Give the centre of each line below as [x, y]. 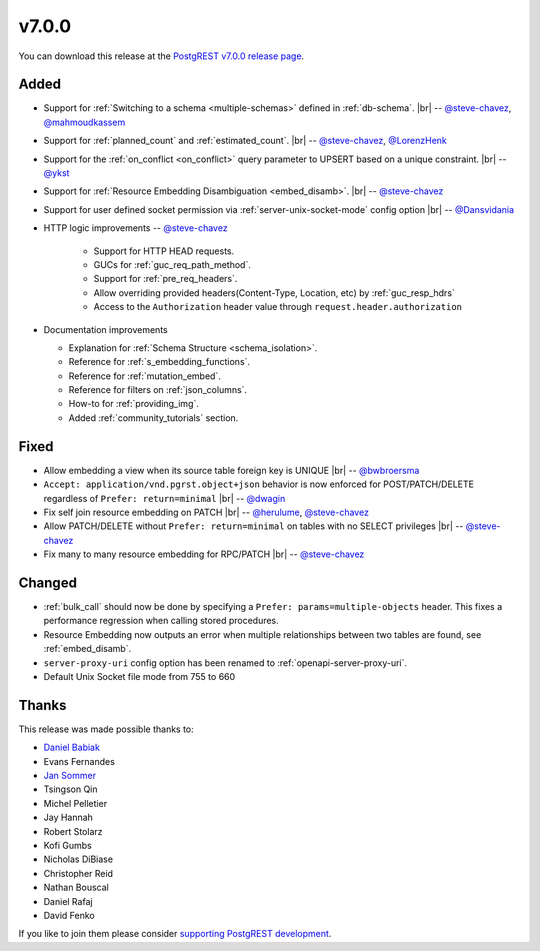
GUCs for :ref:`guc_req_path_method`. [172, 264]
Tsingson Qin [71, 789]
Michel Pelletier [75, 803]
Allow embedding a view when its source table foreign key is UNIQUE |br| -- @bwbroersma [231, 470]
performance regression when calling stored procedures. [161, 621]
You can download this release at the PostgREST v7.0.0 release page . [161, 56]
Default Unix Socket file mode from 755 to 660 [139, 676]
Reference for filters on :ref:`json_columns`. [158, 390]
